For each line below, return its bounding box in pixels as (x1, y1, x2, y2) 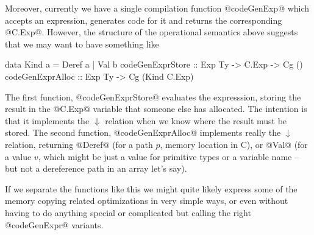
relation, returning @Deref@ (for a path (5, 138, 153, 150)
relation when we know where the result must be (105, 114, 287, 127)
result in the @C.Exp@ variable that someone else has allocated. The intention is (5, 102, 307, 115)
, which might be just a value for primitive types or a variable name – (38, 150, 299, 163)
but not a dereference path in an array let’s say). (5, 162, 187, 175)
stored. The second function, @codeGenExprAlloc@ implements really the (5, 126, 281, 139)
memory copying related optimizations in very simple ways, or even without (5, 194, 288, 207)
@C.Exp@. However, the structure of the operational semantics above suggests (5, 26, 298, 38)
